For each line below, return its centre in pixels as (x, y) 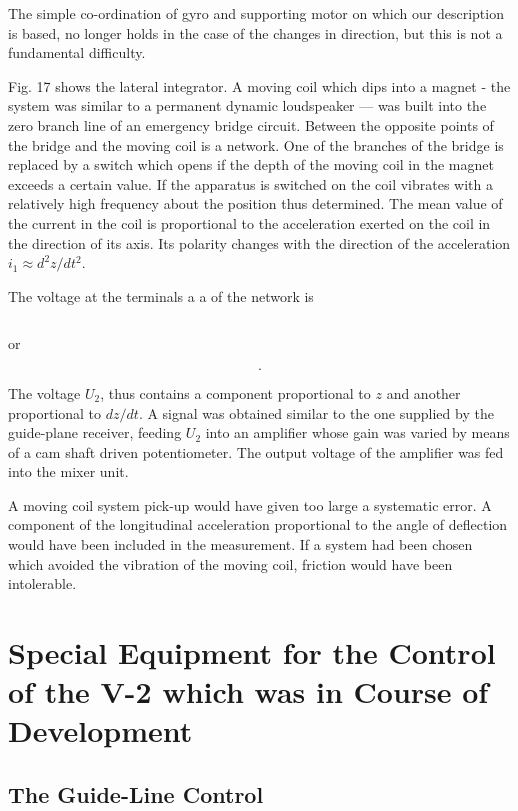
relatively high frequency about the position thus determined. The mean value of (255, 203)
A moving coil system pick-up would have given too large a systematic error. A (250, 504)
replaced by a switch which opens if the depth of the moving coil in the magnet (251, 164)
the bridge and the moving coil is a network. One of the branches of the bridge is (256, 144)
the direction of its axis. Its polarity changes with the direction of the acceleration (259, 242)
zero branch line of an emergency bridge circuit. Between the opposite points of (251, 124)
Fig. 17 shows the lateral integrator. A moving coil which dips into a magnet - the (259, 85)
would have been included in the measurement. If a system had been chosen (240, 544)
